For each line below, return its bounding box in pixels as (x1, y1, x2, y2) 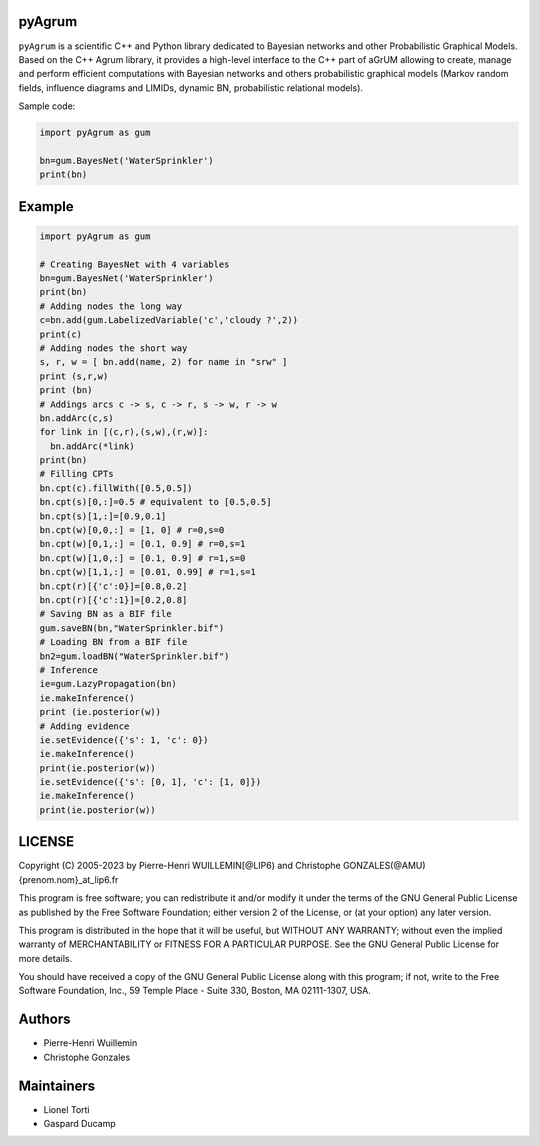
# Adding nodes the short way (39, 342, 188, 354)
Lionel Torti (43, 1103, 90, 1115)
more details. (18, 952, 73, 964)
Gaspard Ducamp (43, 1118, 117, 1130)
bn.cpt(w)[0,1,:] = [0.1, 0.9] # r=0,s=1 (39, 538, 246, 550)
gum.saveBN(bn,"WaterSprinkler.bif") (39, 622, 225, 634)
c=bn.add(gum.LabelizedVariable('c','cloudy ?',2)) (39, 315, 299, 326)
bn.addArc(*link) (50, 440, 135, 452)
